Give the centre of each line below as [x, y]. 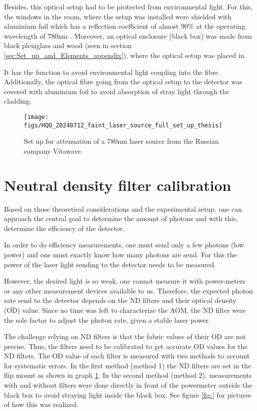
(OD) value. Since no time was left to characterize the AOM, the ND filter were [125, 310]
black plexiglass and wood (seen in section [68, 45]
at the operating [221, 26]
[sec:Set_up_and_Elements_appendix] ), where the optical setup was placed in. [125, 55]
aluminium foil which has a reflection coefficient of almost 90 [96, 26]
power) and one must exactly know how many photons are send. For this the [120, 254]
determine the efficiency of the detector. [64, 228]
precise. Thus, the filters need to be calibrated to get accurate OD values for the [126, 346]
